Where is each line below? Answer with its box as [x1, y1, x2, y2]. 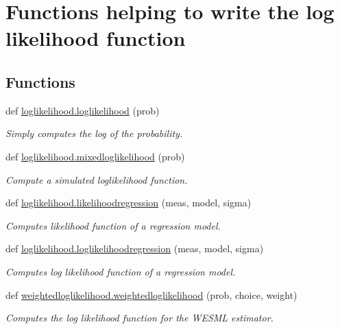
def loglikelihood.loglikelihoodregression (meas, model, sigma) [5, 241, 264, 256]
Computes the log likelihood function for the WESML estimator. [5, 310, 274, 325]
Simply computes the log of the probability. [5, 126, 183, 141]
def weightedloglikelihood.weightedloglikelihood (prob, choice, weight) [5, 287, 297, 302]
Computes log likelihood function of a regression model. [5, 264, 236, 278]
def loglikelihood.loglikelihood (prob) [5, 103, 160, 117]
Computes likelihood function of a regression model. [5, 218, 221, 232]
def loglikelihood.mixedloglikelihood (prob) [5, 149, 185, 163]
